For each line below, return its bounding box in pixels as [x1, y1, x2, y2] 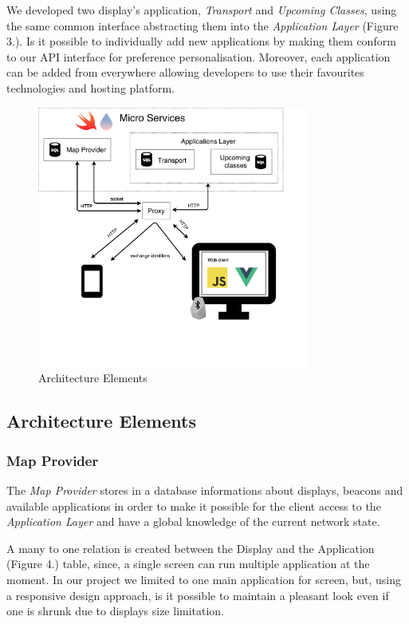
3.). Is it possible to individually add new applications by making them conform [6, 33, 396, 49]
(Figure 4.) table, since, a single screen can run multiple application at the [6, 555, 370, 572]
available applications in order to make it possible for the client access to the [6, 497, 381, 514]
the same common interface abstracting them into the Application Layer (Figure [6, 17, 399, 34]
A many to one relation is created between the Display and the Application [6, 539, 375, 556]
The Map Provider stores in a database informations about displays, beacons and [6, 482, 403, 498]
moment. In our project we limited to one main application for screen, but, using [6, 571, 401, 587]
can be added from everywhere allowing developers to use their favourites [6, 64, 364, 81]
